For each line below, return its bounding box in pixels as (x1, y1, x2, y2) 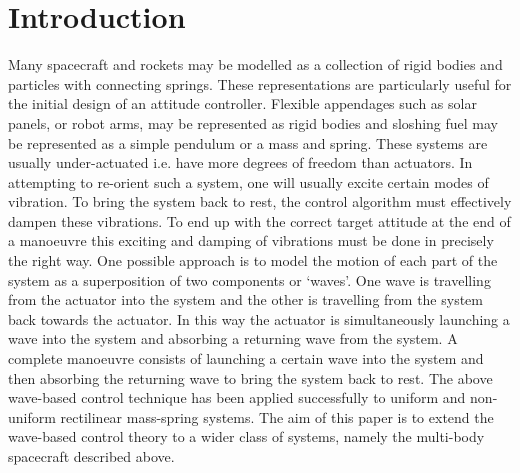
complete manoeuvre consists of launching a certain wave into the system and (8, 348, 484, 369)
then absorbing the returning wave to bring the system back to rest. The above (8, 367, 493, 388)
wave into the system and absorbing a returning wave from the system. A (8, 328, 458, 349)
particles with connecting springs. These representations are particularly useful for (8, 73, 512, 94)
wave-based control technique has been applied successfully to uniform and (8, 387, 466, 408)
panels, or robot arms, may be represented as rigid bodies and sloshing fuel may (8, 112, 498, 133)
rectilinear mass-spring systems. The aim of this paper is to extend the (60, 406, 494, 427)
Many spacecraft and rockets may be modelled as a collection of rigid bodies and (8, 54, 503, 75)
